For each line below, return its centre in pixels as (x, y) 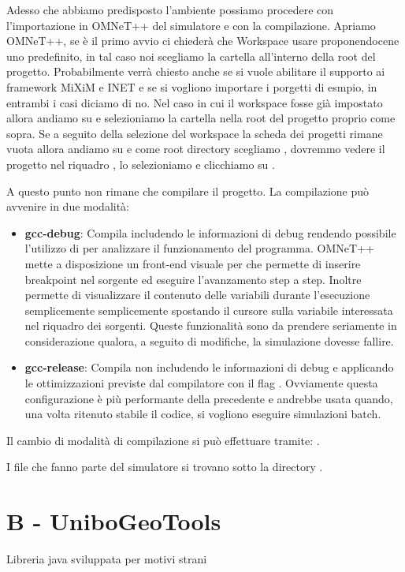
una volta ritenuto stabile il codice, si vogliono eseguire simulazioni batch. (203, 414)
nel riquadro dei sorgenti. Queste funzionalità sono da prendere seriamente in (211, 325)
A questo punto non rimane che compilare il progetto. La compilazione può (188, 191)
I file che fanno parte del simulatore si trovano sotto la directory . (165, 467)
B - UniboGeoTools (114, 521)
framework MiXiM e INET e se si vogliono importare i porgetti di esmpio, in (192, 86)
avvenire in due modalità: (68, 206)
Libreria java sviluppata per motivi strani (107, 559)
